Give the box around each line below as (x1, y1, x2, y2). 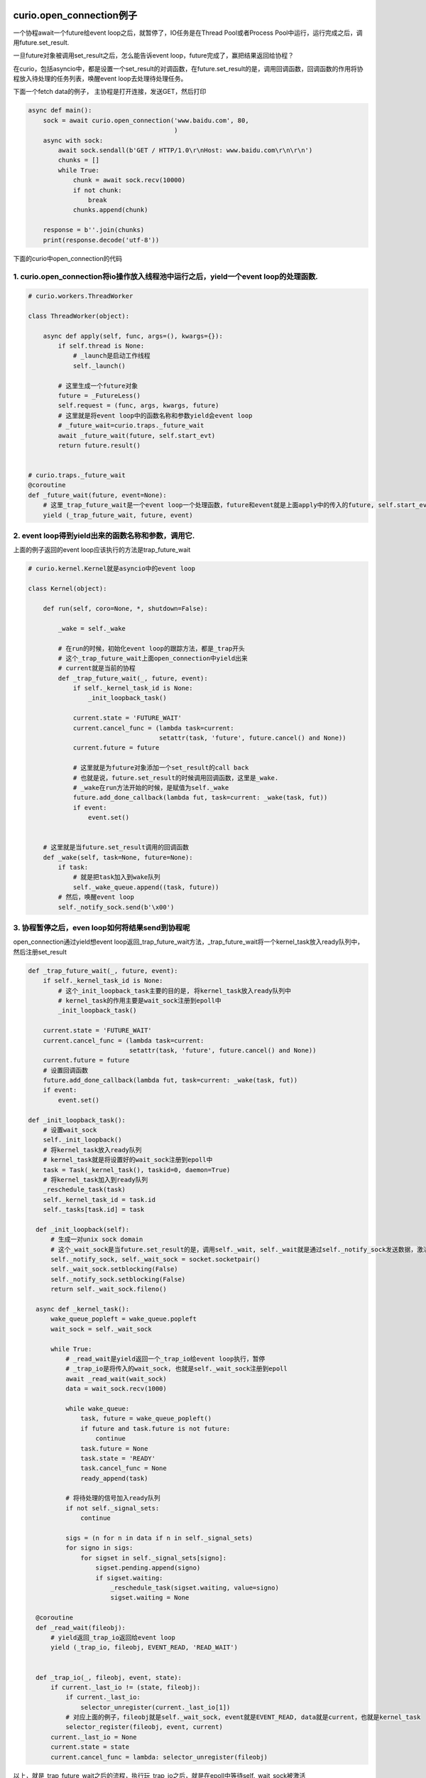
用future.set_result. (13, 38, 70, 46)
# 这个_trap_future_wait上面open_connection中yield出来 (58, 654, 248, 662)
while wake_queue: (65, 1405, 130, 1412)
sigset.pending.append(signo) (95, 1564, 201, 1572)
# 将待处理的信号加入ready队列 (65, 1494, 160, 1502)
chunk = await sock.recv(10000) (72, 176, 186, 184)
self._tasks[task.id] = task (43, 1205, 145, 1214)
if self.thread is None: (58, 342, 145, 350)
